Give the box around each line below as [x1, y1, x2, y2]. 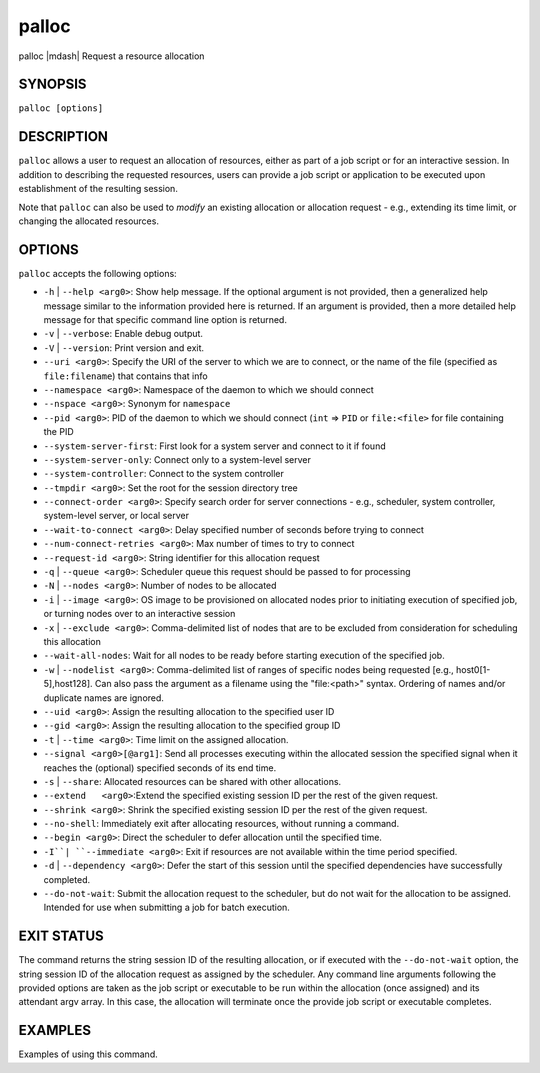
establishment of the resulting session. [18, 183, 179, 195]
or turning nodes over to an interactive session [43, 608, 236, 620]
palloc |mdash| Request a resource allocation [18, 50, 205, 62]
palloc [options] [18, 103, 104, 114]
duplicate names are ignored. [43, 691, 165, 704]
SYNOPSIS [18, 76, 87, 93]
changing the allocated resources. [18, 215, 160, 227]
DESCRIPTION [18, 128, 109, 145]
